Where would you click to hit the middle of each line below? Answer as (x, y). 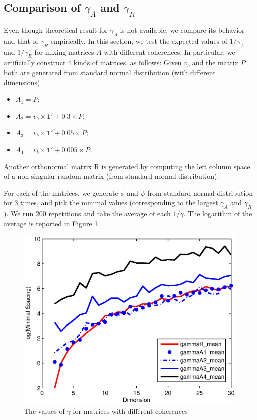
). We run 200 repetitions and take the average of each (87, 214)
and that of (21, 40)
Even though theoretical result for (56, 30)
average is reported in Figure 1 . (52, 223)
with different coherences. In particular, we (170, 51)
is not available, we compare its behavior (182, 30)
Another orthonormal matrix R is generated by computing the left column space (127, 166)
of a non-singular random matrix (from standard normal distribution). (112, 176)
